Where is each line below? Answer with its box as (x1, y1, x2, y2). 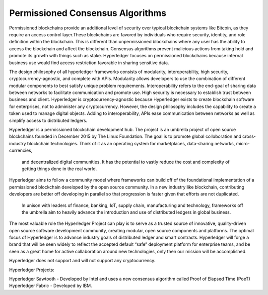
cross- (242, 133, 256, 139)
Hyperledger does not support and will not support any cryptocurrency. (9, 258, 156, 264)
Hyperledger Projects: (9, 267, 55, 273)
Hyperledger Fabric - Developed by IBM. (9, 283, 92, 289)
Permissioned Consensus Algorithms (9, 7, 166, 18)
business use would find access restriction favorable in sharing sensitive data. (9, 60, 169, 66)
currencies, (9, 147, 33, 154)
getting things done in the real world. (21, 166, 97, 172)
